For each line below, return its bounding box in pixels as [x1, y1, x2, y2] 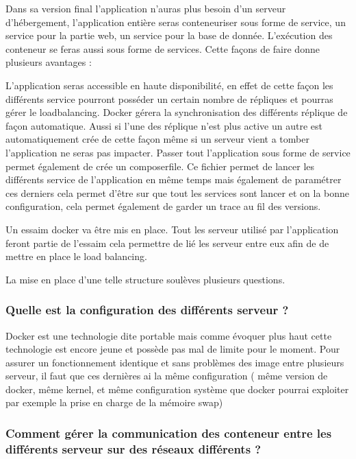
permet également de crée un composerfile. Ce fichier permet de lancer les [5, 158, 315, 173]
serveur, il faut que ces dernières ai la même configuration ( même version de [5, 368, 328, 383]
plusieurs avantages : [5, 55, 92, 69]
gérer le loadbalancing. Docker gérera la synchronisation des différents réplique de [5, 105, 348, 119]
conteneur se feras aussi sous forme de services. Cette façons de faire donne [5, 41, 320, 56]
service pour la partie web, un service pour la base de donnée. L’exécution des [5, 28, 333, 43]
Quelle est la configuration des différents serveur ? [5, 301, 289, 318]
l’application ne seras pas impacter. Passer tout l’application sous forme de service [5, 145, 351, 159]
